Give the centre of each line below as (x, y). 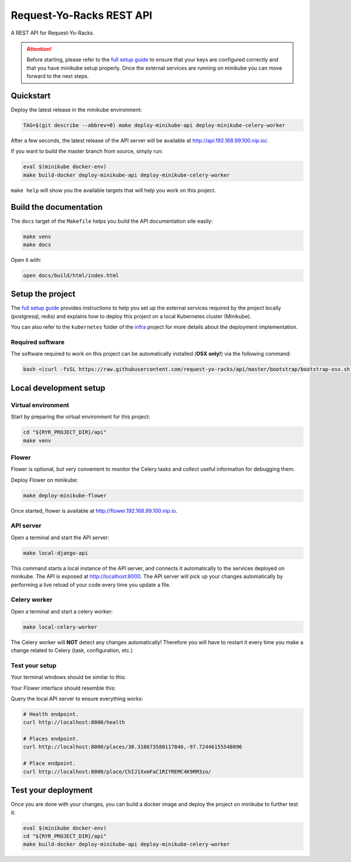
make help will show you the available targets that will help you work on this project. (113, 190)
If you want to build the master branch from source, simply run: (87, 151)
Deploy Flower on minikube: (44, 480)
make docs (37, 245)
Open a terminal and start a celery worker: (62, 611)
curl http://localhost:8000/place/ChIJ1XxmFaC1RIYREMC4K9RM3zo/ (117, 771)
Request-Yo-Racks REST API (82, 15)
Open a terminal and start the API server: (60, 537)
